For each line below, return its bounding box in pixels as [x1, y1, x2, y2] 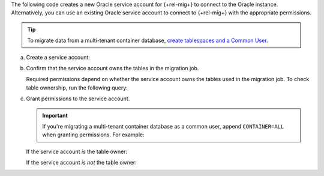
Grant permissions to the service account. [26, 95, 130, 102]
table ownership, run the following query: [26, 84, 128, 91]
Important [42, 112, 68, 119]
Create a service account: [26, 53, 90, 61]
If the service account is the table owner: [26, 148, 128, 155]
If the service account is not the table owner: [26, 159, 137, 166]
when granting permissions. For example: [42, 131, 145, 138]
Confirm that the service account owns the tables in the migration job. [26, 64, 199, 71]
